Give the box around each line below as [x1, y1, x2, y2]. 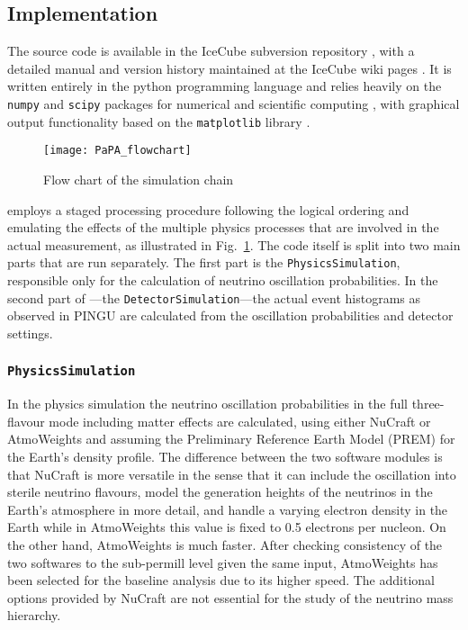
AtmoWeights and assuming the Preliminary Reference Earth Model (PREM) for [7, 429, 455, 448]
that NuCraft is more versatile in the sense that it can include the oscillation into [7, 464, 456, 483]
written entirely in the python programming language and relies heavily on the [7, 76, 442, 95]
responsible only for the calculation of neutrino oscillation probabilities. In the [7, 270, 438, 289]
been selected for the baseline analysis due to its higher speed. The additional [7, 571, 435, 589]
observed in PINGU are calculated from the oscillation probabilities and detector [7, 306, 454, 325]
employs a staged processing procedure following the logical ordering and [7, 200, 409, 219]
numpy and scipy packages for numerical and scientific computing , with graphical [7, 94, 460, 112]
